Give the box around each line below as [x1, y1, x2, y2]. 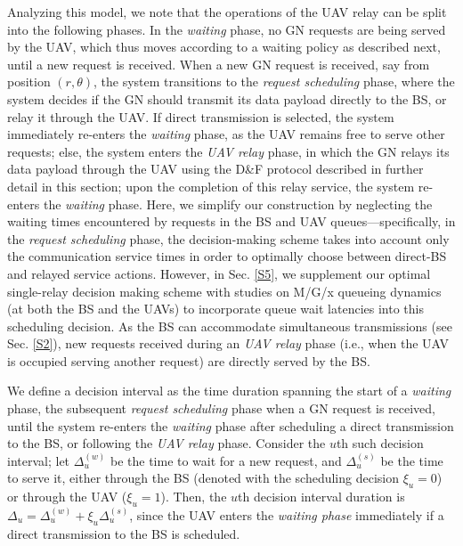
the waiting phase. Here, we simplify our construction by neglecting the [43, 194, 433, 213]
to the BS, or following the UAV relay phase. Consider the [7, 434, 326, 452]
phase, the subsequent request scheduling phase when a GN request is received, [7, 399, 435, 418]
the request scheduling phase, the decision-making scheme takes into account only [7, 229, 450, 248]
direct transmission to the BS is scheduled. [7, 524, 240, 542]
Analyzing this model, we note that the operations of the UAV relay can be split [7, 3, 447, 20]
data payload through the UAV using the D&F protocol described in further [7, 159, 424, 178]
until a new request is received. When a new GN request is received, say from [7, 54, 430, 73]
